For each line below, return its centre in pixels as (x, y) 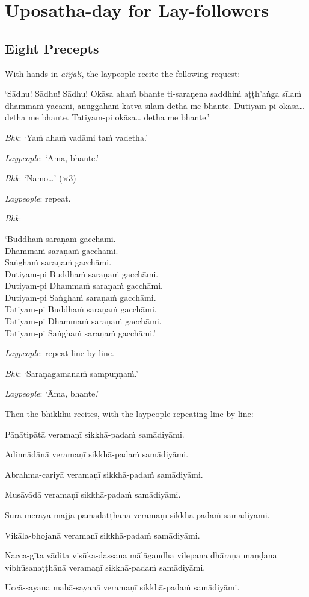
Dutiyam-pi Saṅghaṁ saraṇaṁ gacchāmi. (81, 297)
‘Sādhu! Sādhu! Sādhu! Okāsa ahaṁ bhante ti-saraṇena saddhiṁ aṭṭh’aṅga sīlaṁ (153, 94)
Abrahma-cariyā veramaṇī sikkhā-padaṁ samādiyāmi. (104, 474)
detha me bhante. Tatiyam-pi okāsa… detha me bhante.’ (107, 117)
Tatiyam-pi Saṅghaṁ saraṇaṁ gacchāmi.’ (80, 333)
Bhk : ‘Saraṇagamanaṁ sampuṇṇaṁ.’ (72, 373)
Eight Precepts (52, 48)
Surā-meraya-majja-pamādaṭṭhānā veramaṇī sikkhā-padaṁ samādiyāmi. (137, 515)
